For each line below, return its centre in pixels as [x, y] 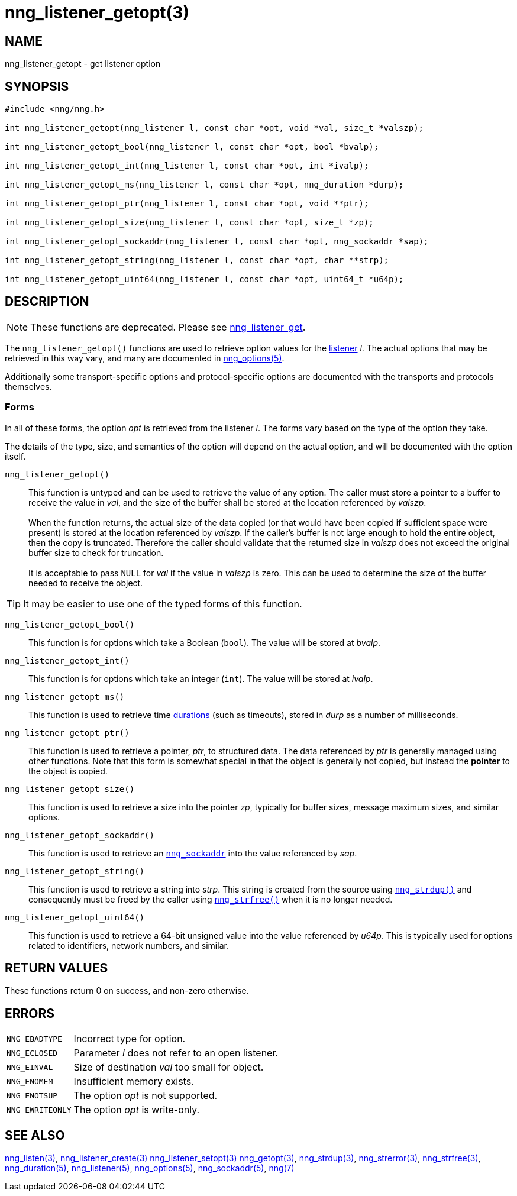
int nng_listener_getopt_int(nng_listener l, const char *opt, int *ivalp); [187, 166]
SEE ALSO [35, 1135]
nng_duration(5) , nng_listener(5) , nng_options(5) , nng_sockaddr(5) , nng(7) [150, 1168]
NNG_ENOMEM [30, 1081]
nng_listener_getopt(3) [97, 12]
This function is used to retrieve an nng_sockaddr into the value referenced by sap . [193, 853]
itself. [15, 456]
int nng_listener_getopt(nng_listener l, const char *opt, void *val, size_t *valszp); [214, 128]
